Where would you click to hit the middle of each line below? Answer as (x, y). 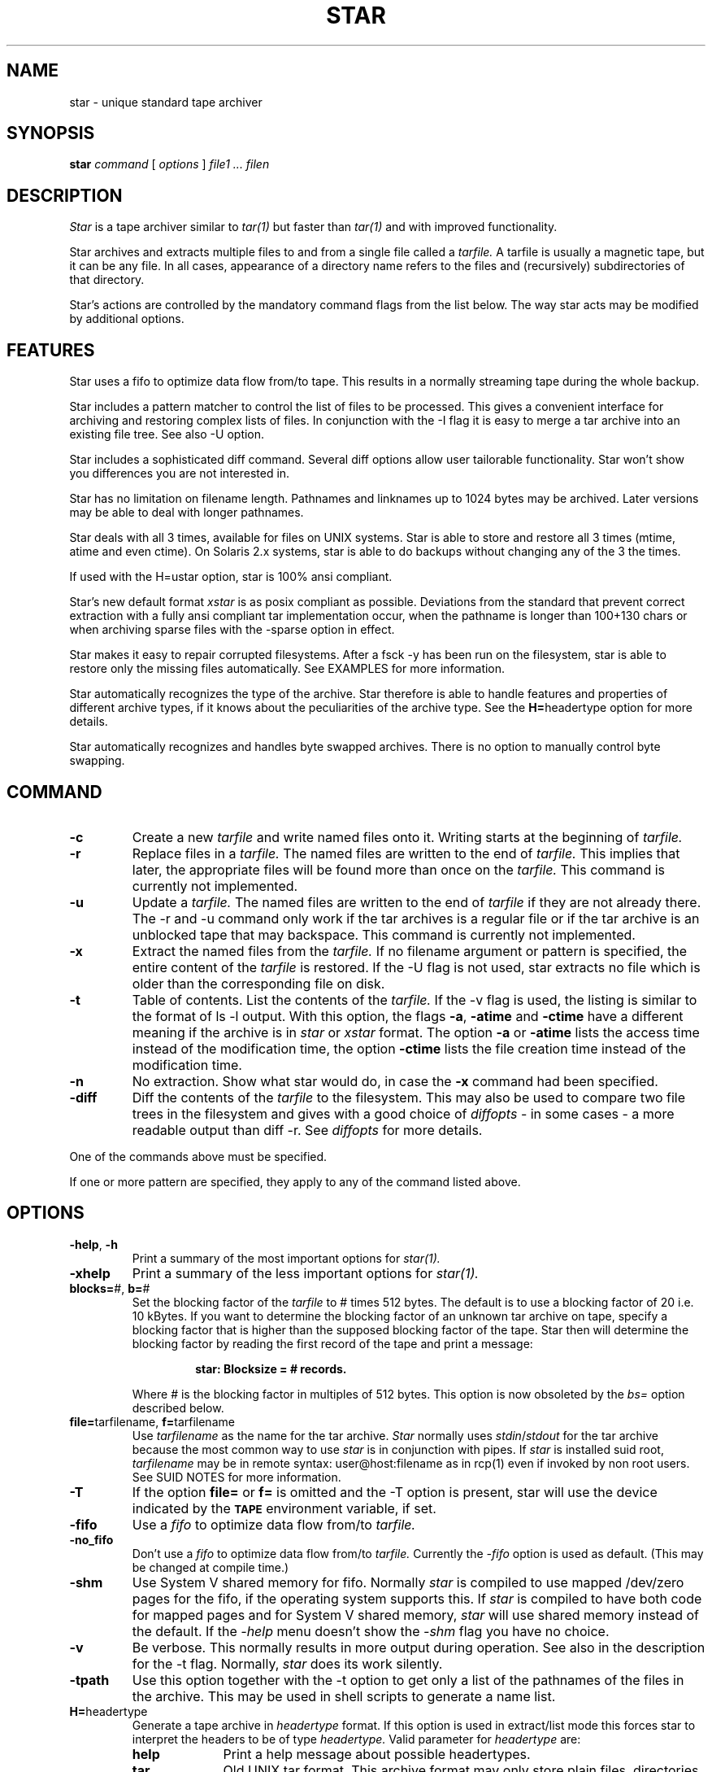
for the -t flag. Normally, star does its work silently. (287, 1663)
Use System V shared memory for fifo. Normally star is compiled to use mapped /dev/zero (408, 1582)
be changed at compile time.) (211, 1567)
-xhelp (90, 1273)
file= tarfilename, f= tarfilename (152, 1421)
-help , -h (93, 1244)
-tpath (89, 1680)
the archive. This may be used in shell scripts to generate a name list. (344, 1696)
